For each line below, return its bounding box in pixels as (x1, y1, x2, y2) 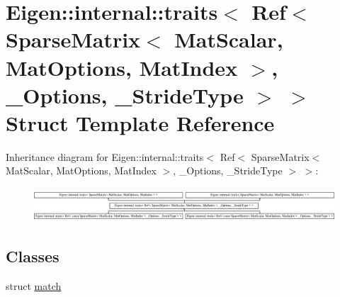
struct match (6, 278, 62, 293)
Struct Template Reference (6, 108, 275, 137)
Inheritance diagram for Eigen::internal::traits (6, 149, 204, 164)
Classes (6, 245, 59, 267)
